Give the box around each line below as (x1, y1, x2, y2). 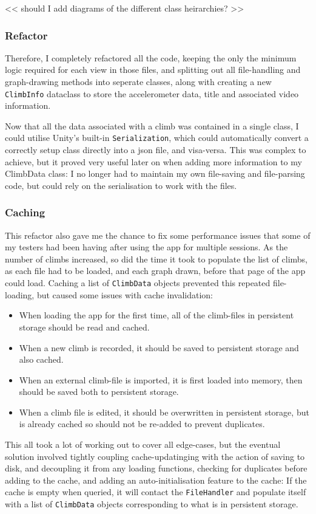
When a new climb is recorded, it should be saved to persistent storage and (19, 341, 299, 354)
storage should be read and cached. (19, 320, 150, 333)
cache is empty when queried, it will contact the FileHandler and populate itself (5, 485, 306, 498)
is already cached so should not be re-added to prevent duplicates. (19, 417, 265, 430)
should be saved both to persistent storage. (19, 385, 179, 398)
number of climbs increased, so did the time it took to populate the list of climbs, (5, 252, 308, 265)
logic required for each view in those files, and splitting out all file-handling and (5, 63, 301, 76)
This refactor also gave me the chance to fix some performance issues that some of (5, 228, 311, 241)
